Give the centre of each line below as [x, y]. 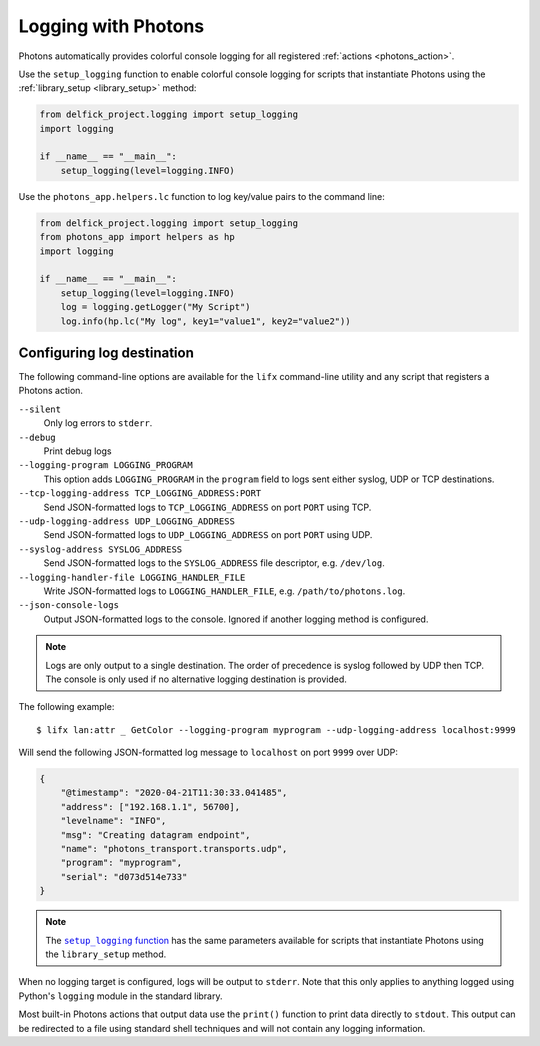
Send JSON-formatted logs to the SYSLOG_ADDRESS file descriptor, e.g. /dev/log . [214, 563]
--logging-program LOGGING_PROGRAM [106, 465]
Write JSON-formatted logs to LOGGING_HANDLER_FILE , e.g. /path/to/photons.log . [224, 591]
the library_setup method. [106, 954]
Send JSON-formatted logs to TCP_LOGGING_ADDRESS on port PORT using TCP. [207, 507]
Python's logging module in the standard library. [121, 996]
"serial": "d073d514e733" [124, 876]
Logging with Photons [111, 26]
